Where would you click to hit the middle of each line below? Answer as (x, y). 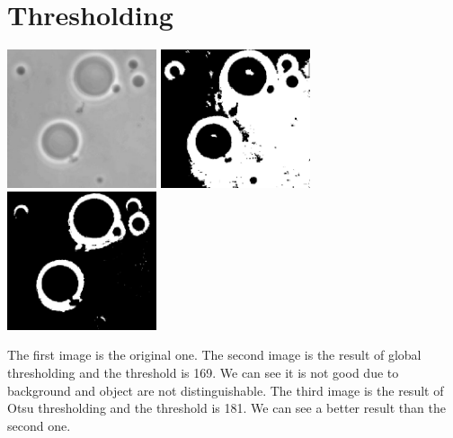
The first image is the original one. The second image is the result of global (214, 355)
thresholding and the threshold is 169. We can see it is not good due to (203, 372)
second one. (39, 425)
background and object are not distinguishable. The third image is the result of (226, 390)
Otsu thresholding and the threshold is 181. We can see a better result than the (226, 408)
